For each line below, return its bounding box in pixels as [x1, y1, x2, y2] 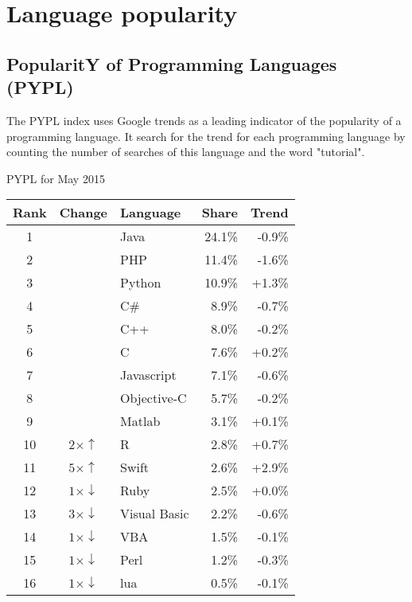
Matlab [120, 412, 161, 431]
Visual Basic [120, 504, 189, 523]
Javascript [120, 365, 177, 385]
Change [59, 203, 108, 222]
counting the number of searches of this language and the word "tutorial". [6, 143, 365, 160]
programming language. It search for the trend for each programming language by [6, 127, 406, 144]
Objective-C [120, 389, 187, 408]
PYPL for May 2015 [6, 170, 105, 186]
